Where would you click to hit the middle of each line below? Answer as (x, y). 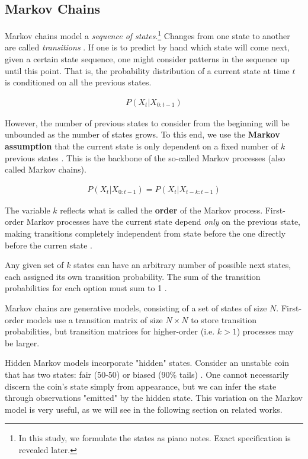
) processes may (265, 331)
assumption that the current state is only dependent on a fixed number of (142, 146)
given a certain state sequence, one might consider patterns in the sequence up (147, 59)
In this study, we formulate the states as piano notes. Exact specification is (155, 438)
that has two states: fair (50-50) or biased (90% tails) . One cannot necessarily (147, 374)
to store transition (224, 319)
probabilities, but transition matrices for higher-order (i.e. (110, 331)
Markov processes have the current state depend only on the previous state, (163, 221)
